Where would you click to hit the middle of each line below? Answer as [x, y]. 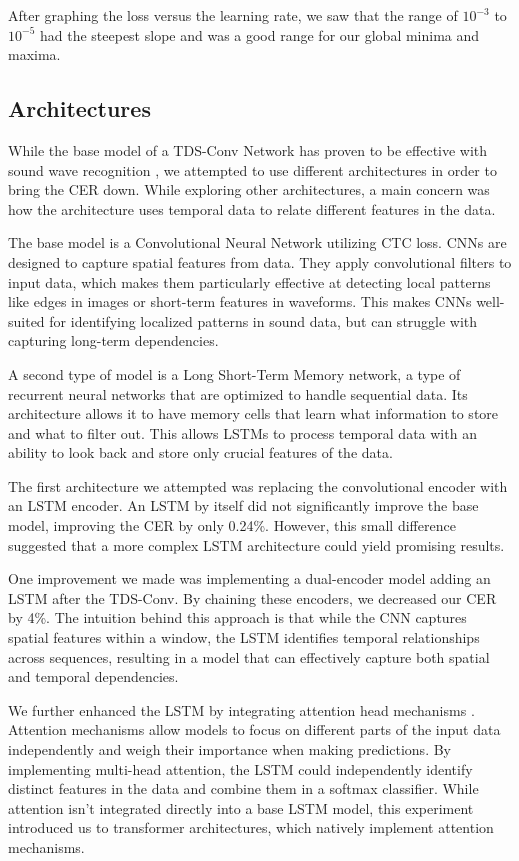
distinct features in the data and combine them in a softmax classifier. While [243, 788]
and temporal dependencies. [93, 676]
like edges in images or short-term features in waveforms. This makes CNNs [240, 301]
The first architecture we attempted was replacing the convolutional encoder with [258, 485]
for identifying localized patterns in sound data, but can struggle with [263, 320]
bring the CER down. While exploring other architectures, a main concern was [249, 189]
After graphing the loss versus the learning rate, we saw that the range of [233, 15]
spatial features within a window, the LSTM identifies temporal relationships [244, 637]
